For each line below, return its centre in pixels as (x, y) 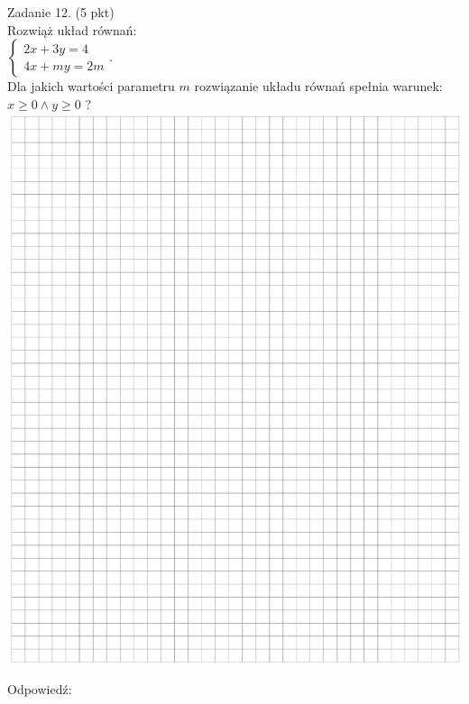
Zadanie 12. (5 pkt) (61, 12)
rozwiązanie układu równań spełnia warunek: (318, 86)
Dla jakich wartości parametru (91, 86)
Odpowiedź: (40, 689)
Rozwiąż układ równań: (72, 29)
